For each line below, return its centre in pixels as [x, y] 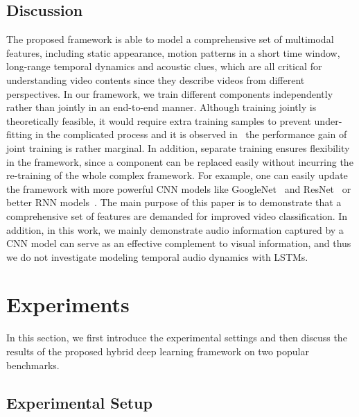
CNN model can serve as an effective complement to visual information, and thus [179, 243]
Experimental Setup [79, 402]
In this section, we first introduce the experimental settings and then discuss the [177, 338]
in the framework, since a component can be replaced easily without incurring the [180, 161]
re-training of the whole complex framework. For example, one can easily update [177, 175]
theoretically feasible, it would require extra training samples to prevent [159, 120]
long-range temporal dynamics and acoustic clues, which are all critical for [164, 66]
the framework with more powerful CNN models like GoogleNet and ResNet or [179, 188]
